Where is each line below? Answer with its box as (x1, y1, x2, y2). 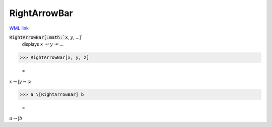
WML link (9, 25, 29, 31)
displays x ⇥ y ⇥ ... (22, 41, 64, 47)
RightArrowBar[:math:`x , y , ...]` (9, 34, 83, 40)
